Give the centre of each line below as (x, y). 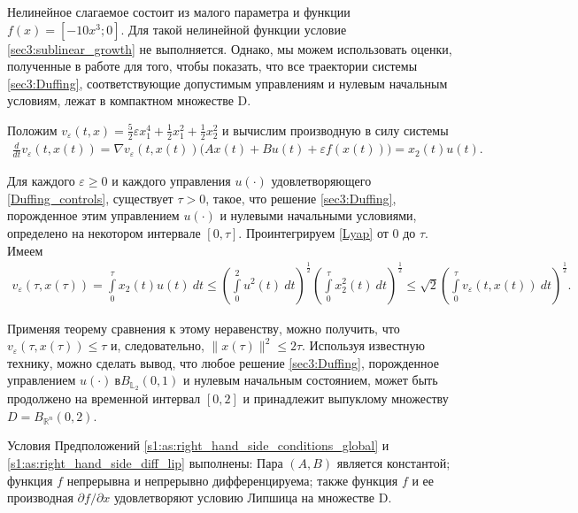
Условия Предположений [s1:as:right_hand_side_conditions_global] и (198, 445)
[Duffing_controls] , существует (90, 198)
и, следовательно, (158, 345)
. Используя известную (363, 345)
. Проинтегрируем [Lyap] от (313, 232)
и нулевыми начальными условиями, (318, 215)
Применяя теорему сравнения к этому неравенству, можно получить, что (204, 328)
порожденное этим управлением (93, 215)
